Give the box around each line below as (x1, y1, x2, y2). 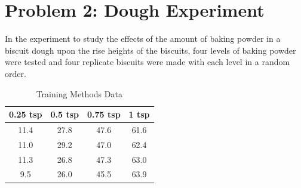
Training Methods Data (36, 87, 122, 100)
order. (5, 67, 26, 79)
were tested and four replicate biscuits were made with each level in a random (5, 56, 290, 68)
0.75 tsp (87, 108, 121, 121)
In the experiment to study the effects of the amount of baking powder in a (5, 32, 281, 45)
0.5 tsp (50, 108, 79, 121)
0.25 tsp (9, 108, 42, 121)
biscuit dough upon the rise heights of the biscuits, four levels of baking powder (5, 44, 296, 56)
